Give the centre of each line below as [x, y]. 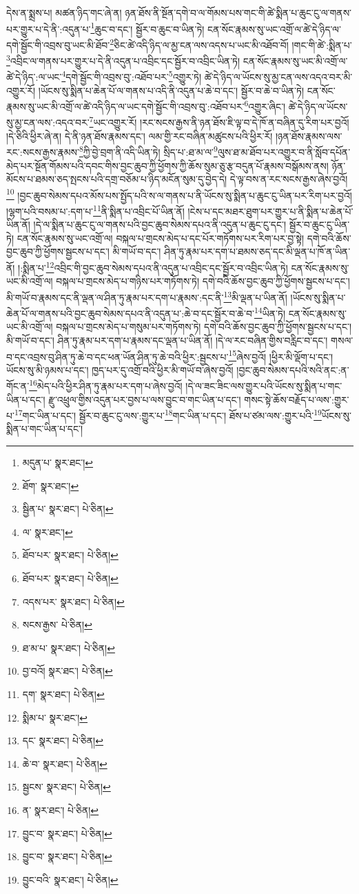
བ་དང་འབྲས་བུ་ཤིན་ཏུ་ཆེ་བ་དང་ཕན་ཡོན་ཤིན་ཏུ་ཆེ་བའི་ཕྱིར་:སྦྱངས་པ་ [117, 356]
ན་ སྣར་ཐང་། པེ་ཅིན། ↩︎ [61, 809]
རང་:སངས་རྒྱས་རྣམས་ [43, 151]
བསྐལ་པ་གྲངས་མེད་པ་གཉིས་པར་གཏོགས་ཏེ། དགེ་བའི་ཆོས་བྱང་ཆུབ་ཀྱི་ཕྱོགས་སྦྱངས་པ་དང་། [203, 281]
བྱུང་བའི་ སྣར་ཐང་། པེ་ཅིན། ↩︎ [70, 879]
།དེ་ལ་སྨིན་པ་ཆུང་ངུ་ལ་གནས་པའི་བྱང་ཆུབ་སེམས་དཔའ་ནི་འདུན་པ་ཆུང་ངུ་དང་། [160, 225]
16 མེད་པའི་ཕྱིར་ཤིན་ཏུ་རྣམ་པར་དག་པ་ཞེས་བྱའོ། [106, 385]
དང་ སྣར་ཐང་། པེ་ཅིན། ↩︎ [63, 741]
